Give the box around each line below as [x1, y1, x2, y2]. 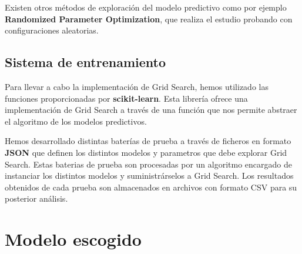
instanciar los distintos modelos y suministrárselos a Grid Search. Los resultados [5, 169, 294, 182]
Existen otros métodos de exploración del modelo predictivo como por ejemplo [5, 1, 287, 13]
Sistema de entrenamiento [5, 53, 166, 71]
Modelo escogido [5, 227, 142, 251]
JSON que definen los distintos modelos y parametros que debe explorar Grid [5, 146, 287, 158]
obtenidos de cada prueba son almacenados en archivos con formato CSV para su [5, 181, 297, 193]
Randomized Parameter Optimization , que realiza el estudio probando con [5, 12, 293, 25]
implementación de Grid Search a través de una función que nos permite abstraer [5, 103, 297, 116]
